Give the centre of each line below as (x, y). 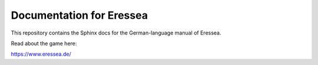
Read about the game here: (44, 43)
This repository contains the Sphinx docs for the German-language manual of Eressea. (116, 33)
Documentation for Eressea (79, 15)
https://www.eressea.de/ (41, 54)
